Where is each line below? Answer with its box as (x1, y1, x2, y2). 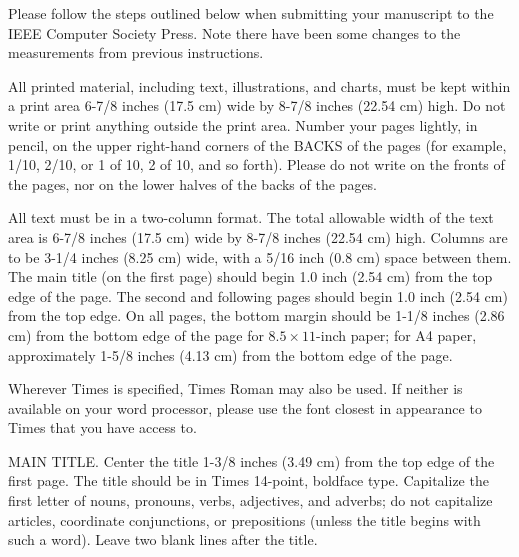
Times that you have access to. (8, 417, 197, 438)
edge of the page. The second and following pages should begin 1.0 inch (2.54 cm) (8, 285, 508, 306)
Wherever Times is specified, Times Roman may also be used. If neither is (8, 378, 463, 399)
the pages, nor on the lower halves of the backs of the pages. (8, 173, 378, 194)
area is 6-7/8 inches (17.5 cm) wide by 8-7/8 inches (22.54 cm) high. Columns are (8, 226, 508, 247)
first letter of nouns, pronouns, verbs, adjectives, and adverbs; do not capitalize (8, 490, 493, 511)
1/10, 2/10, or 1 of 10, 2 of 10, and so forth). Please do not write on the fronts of (8, 154, 505, 175)
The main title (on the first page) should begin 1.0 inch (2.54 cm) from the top (8, 266, 493, 287)
